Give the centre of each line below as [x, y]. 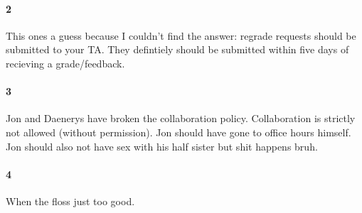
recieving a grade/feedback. [65, 63]
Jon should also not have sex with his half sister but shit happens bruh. [162, 146]
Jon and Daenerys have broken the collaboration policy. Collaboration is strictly [181, 118]
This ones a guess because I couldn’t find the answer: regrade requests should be [181, 35]
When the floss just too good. [70, 201]
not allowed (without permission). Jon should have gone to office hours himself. [179, 132]
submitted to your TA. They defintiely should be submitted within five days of [177, 49]
